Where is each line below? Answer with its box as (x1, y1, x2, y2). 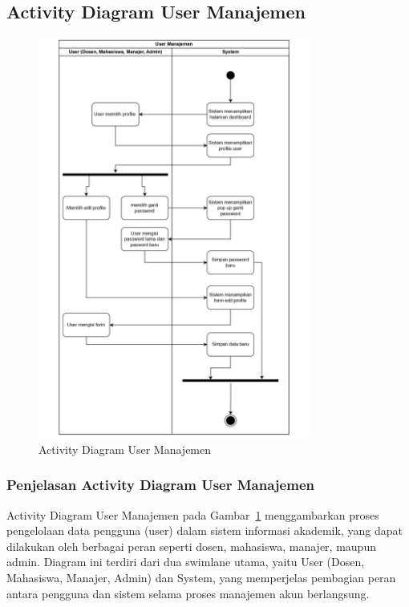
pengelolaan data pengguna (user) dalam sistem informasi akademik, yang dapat (6, 522, 403, 539)
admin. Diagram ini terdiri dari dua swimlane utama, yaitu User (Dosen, (6, 553, 365, 570)
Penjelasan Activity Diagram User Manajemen (6, 475, 314, 495)
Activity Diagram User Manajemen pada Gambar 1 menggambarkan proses (6, 506, 379, 523)
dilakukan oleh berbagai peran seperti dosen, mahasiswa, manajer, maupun (6, 537, 376, 554)
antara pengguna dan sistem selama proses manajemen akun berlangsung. (6, 585, 370, 601)
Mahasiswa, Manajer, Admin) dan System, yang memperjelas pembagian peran (6, 569, 396, 586)
